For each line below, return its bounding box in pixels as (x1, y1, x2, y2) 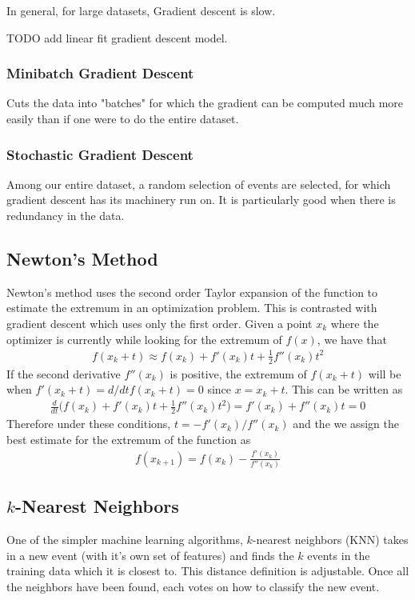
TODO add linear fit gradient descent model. (6, 29, 228, 46)
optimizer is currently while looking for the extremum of (6, 330, 282, 347)
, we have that (317, 330, 387, 347)
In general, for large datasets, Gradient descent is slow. (6, 2, 276, 18)
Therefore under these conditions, (6, 415, 171, 432)
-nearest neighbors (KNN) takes (252, 531, 409, 548)
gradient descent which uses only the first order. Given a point (6, 314, 313, 331)
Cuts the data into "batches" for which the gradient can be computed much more (6, 94, 404, 111)
